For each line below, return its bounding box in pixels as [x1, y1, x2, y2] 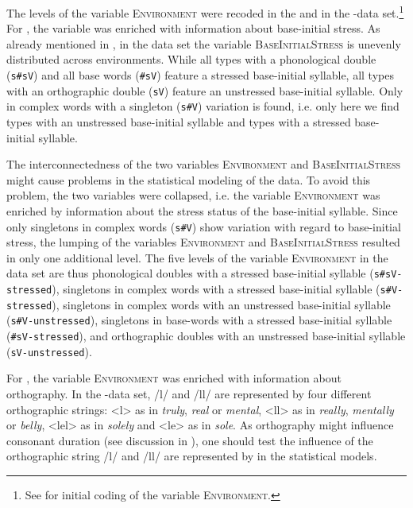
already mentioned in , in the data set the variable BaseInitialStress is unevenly [6, 35, 401, 52]
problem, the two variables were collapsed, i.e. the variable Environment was [6, 187, 380, 204]
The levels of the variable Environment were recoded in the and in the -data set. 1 [6, 2, 404, 21]
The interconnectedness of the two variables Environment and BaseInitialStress [6, 156, 401, 173]
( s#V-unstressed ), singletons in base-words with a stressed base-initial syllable [6, 312, 392, 328]
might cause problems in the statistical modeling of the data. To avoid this [6, 171, 371, 188]
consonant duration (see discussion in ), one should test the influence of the [6, 432, 373, 448]
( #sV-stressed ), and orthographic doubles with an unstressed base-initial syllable [6, 328, 406, 344]
